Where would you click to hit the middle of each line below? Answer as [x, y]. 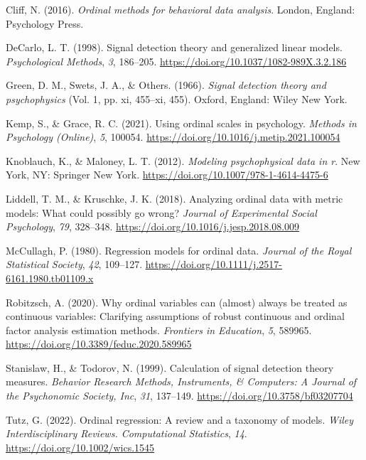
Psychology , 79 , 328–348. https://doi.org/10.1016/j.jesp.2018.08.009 [153, 226]
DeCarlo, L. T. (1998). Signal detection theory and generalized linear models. [174, 47]
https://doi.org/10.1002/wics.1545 [80, 447]
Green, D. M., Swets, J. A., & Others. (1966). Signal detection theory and [166, 85]
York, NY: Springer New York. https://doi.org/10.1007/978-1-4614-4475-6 [167, 175]
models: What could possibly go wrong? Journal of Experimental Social [161, 212]
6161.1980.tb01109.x [50, 278]
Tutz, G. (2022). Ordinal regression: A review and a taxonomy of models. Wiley [180, 419]
